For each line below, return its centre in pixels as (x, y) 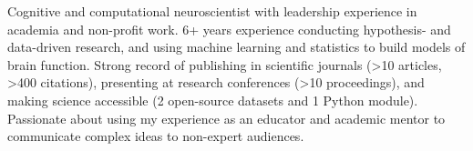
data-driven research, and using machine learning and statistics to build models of (236, 47)
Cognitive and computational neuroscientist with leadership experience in (212, 11)
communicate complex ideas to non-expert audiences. (156, 136)
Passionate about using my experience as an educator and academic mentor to (226, 118)
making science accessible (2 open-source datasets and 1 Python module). (213, 100)
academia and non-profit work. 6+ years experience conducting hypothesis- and (229, 29)
